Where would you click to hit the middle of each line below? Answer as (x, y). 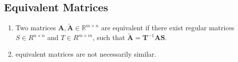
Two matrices (36, 28)
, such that (109, 37)
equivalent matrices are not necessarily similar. (86, 53)
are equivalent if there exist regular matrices (168, 28)
